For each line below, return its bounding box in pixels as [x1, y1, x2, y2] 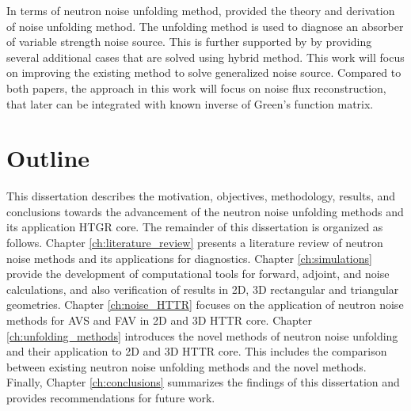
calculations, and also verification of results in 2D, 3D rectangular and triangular [6, 280, 399, 297]
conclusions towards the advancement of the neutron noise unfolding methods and [6, 203, 404, 219]
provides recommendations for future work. [6, 390, 215, 405]
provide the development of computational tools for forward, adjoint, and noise [6, 265, 390, 282]
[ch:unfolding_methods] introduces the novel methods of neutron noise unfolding [6, 327, 398, 344]
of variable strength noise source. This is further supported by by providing [6, 33, 372, 50]
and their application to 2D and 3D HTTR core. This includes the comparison [6, 343, 387, 360]
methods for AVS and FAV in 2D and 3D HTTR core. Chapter [6, 312, 312, 329]
